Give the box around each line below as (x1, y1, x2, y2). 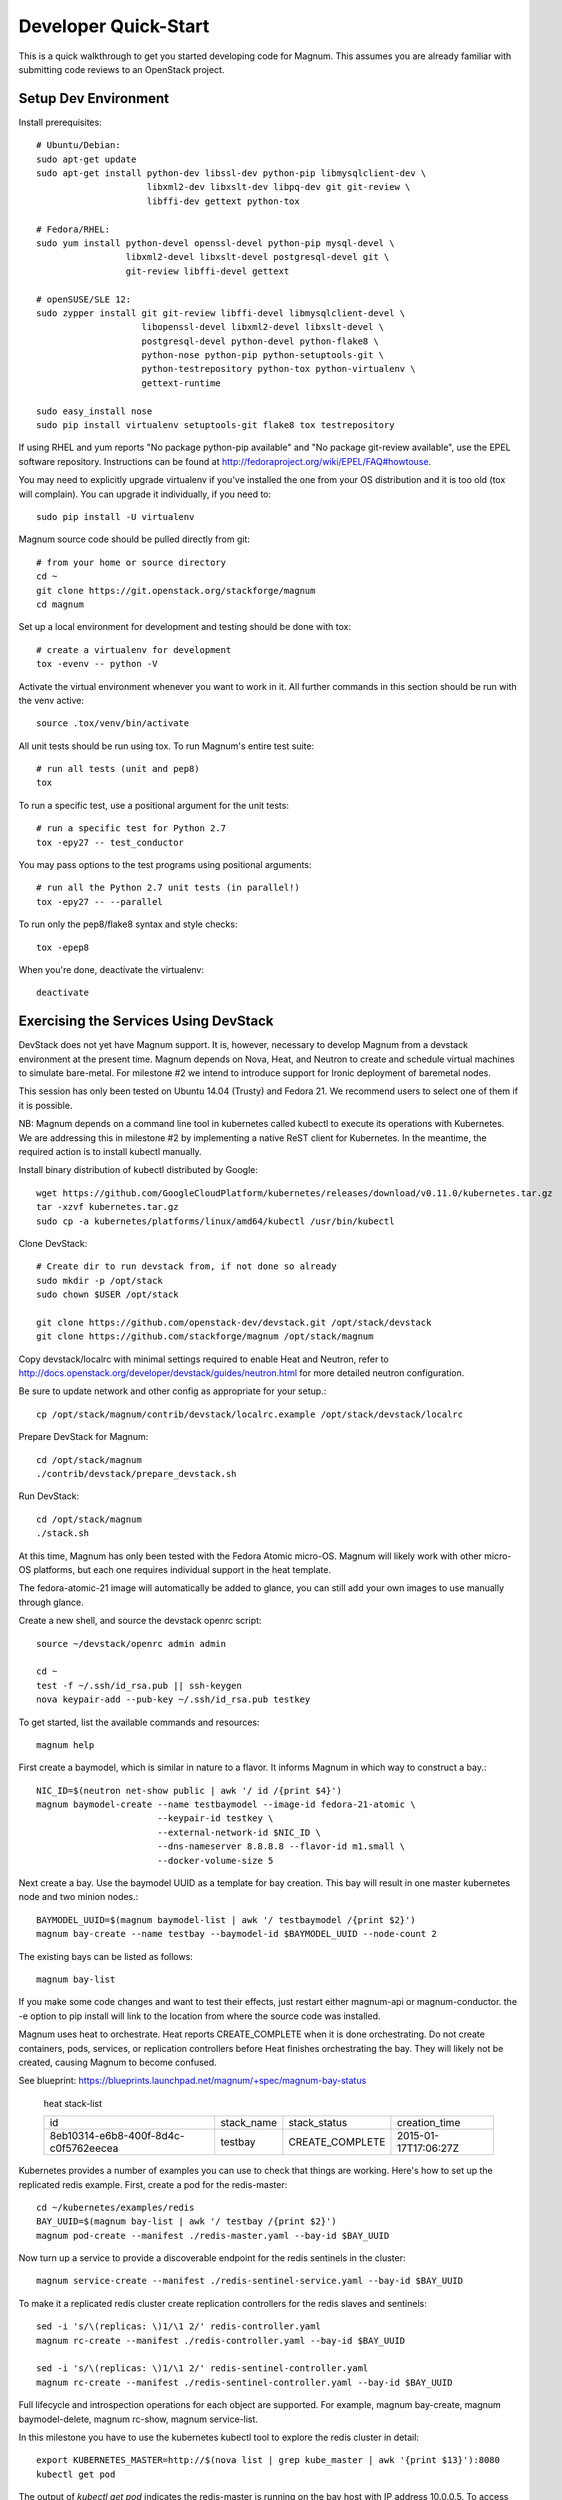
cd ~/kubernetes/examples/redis (36, 2201, 195, 2213)
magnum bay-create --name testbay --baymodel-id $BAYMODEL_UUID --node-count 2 (36, 1928, 437, 1940)
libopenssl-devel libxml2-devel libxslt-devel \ (141, 321, 385, 333)
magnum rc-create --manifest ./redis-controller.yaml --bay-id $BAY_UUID (36, 2335, 406, 2346)
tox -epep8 (36, 941, 90, 953)
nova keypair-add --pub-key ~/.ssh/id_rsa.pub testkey (36, 1694, 311, 1705)
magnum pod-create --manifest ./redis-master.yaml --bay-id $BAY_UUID (36, 2230, 390, 2241)
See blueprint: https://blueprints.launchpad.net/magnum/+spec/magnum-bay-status (18, 2075, 367, 2087)
